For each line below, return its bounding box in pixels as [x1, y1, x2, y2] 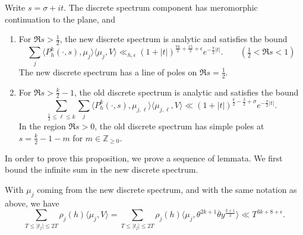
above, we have [5, 196, 59, 209]
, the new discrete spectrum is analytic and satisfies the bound [59, 33, 288, 45]
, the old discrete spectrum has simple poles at [94, 120, 264, 132]
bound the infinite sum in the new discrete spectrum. [5, 163, 198, 176]
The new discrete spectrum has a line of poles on [18, 65, 197, 78]
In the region [18, 120, 66, 132]
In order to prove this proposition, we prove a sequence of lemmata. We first [5, 151, 283, 164]
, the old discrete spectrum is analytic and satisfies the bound [74, 85, 299, 98]
